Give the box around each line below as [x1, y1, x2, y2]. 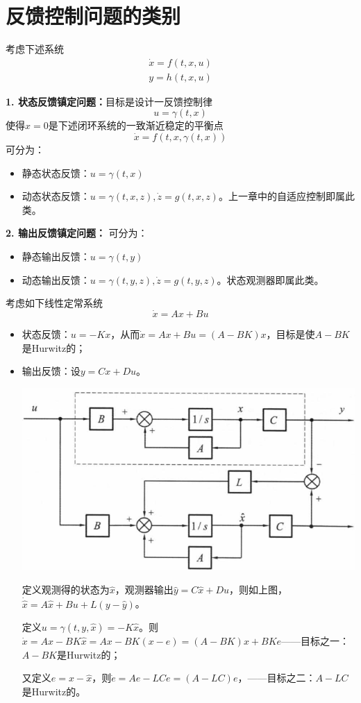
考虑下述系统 [6, 42, 64, 56]
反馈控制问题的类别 [6, 1, 181, 30]
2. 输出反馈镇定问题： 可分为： [6, 226, 148, 240]
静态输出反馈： [22, 248, 90, 263]
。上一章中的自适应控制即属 [218, 189, 345, 203]
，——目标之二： [237, 670, 316, 685]
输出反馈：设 [22, 364, 81, 378]
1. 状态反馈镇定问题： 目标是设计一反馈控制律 [6, 94, 212, 108]
